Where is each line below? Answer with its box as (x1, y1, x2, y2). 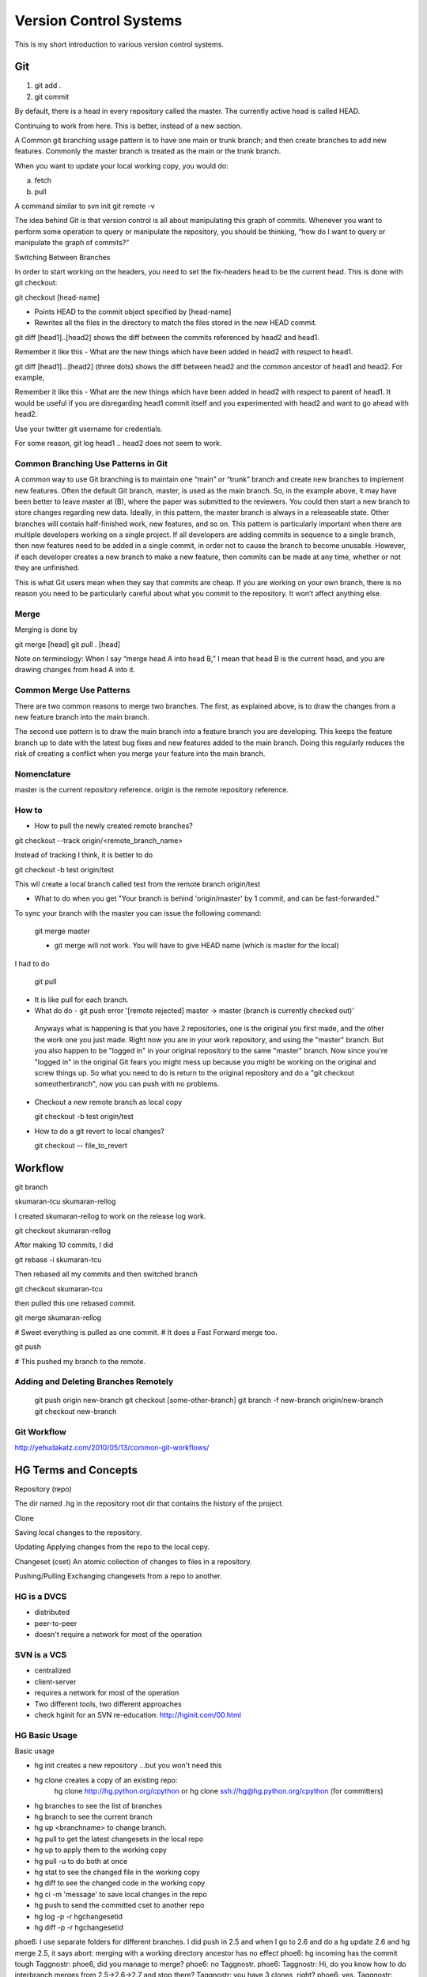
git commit (34, 92, 70, 101)
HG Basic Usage (14, 1729, 78, 1741)
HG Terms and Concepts (14, 1463, 138, 1476)
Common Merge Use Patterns (14, 685, 130, 696)
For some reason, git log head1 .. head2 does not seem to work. (14, 439, 222, 448)
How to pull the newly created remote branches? (34, 821, 193, 830)
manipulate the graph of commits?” (14, 238, 130, 248)
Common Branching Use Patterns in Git (14, 458, 168, 469)
